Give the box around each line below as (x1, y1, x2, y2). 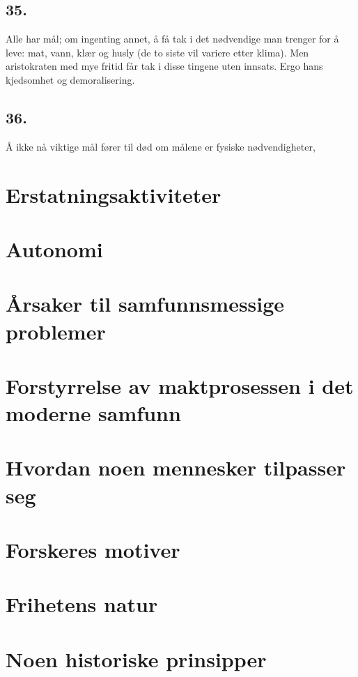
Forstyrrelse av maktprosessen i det (6, 371, 354, 400)
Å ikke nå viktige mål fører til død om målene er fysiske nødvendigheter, (6, 139, 316, 153)
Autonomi (6, 234, 103, 263)
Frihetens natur (6, 590, 158, 618)
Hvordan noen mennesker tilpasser (6, 453, 346, 482)
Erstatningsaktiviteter (6, 180, 221, 208)
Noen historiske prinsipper (6, 644, 267, 673)
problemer (6, 317, 106, 345)
